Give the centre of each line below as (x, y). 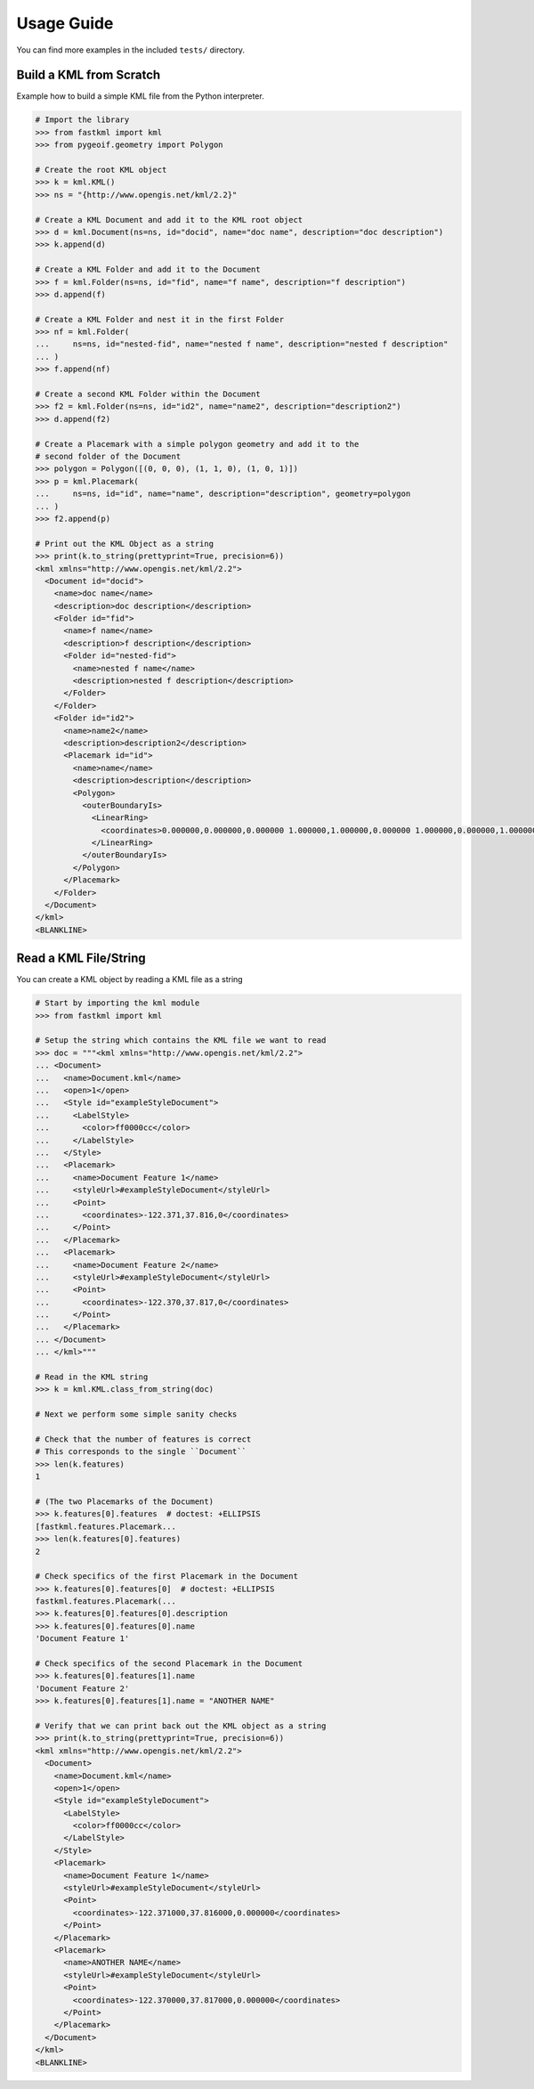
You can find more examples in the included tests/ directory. (130, 50)
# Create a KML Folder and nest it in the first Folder (160, 319)
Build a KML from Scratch (89, 75)
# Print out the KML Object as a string (124, 544)
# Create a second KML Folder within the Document (148, 394)
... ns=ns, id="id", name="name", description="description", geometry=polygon (223, 494)
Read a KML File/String (81, 959)
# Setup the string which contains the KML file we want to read (181, 1040)
